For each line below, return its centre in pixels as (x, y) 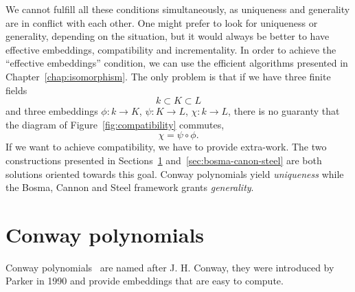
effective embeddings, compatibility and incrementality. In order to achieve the (171, 49)
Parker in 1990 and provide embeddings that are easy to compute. (145, 281)
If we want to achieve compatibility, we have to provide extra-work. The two (166, 147)
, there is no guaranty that (284, 111)
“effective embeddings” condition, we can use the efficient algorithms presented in (177, 63)
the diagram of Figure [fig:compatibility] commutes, (115, 124)
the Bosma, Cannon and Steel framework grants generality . (130, 187)
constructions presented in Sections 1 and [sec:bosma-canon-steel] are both (164, 160)
